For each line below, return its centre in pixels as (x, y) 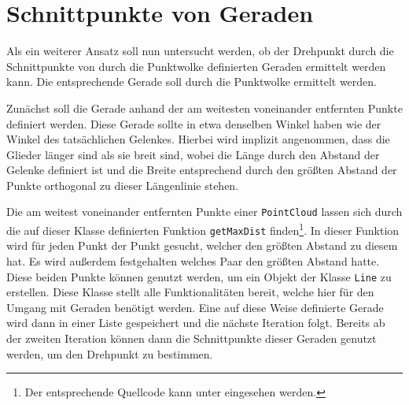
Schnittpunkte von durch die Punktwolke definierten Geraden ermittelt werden (196, 66)
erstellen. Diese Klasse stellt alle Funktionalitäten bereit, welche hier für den (190, 292)
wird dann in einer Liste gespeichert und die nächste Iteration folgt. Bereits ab (196, 323)
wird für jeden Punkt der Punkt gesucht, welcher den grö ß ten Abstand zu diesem (202, 245)
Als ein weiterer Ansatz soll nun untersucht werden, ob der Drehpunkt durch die (200, 51)
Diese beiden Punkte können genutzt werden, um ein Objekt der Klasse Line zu (199, 276)
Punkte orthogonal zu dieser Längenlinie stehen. (123, 185)
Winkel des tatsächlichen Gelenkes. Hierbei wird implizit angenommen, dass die (198, 139)
